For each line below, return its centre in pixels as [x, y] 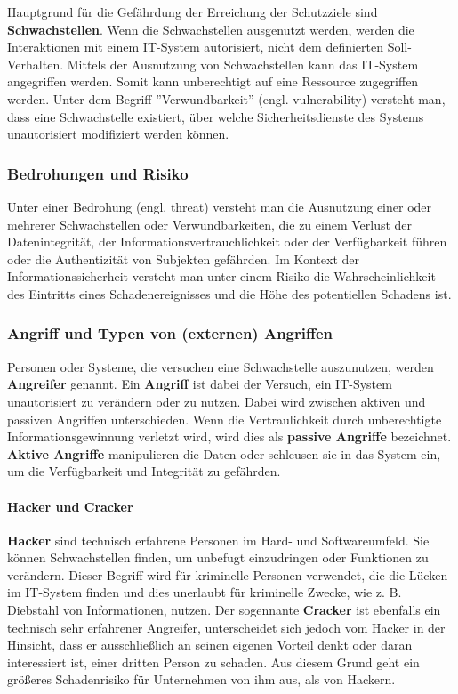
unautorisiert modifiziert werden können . [118, 134]
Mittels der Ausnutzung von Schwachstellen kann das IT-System [243, 64]
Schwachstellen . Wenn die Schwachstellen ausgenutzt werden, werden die [211, 29]
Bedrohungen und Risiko [98, 173]
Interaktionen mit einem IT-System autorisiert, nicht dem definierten [196, 47]
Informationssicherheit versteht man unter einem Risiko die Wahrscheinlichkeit [221, 276]
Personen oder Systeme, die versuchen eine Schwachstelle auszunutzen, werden [221, 366]
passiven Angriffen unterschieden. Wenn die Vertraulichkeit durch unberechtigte [225, 419]
